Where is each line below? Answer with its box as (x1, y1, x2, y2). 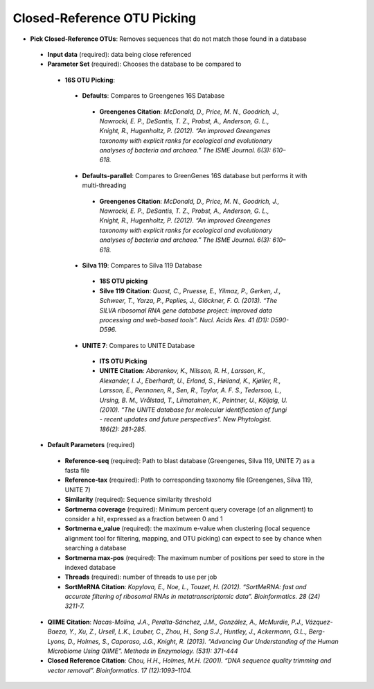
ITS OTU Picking (99, 357, 148, 365)
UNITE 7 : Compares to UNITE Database (82, 341, 195, 349)
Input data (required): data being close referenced (47, 50, 192, 58)
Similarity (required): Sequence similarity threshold (64, 496, 211, 504)
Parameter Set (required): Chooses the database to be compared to (47, 60, 242, 69)
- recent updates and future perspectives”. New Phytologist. (99, 415, 271, 424)
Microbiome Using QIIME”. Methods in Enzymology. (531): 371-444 (47, 647, 238, 655)
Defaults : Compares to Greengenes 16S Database (82, 91, 225, 100)
